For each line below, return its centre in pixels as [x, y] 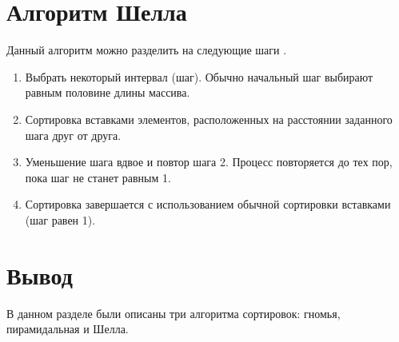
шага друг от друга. [73, 135]
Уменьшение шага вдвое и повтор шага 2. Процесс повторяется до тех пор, [209, 162]
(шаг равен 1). [60, 219]
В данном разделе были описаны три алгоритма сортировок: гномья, [174, 313]
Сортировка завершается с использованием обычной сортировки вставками [208, 204]
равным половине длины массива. [108, 92]
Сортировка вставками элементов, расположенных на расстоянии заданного [209, 119]
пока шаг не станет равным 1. [98, 177]
